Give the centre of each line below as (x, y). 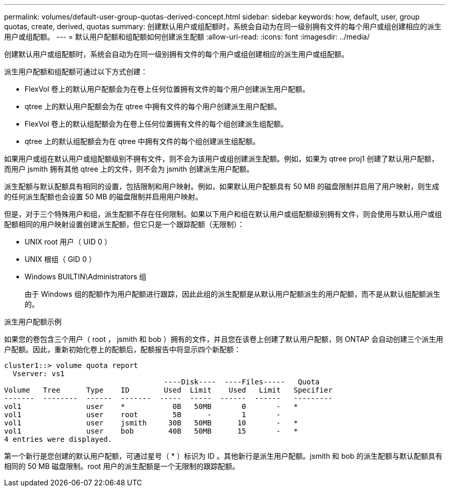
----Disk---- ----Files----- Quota (242, 382)
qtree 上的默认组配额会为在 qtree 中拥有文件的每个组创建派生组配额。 (142, 141)
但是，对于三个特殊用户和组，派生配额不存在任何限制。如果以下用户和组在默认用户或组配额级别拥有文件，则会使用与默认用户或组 (223, 214)
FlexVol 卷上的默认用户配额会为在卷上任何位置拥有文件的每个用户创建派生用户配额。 (167, 89)
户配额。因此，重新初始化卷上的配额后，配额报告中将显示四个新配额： (123, 349)
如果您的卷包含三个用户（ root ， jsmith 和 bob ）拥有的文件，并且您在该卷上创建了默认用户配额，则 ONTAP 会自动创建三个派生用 (224, 339)
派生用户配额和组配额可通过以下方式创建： (76, 71)
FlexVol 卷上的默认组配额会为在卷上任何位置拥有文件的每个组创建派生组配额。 (156, 124)
